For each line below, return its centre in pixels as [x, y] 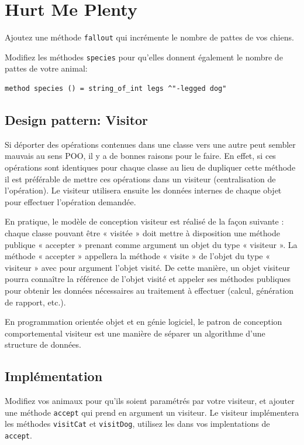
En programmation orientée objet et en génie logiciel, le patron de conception [144, 322]
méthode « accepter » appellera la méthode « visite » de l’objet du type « [137, 256]
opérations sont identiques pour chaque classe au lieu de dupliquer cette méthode [150, 167]
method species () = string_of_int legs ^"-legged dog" [116, 89]
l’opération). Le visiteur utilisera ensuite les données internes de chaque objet [143, 190]
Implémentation [54, 376]
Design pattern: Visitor [77, 120]
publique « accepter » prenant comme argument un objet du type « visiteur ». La [151, 244]
